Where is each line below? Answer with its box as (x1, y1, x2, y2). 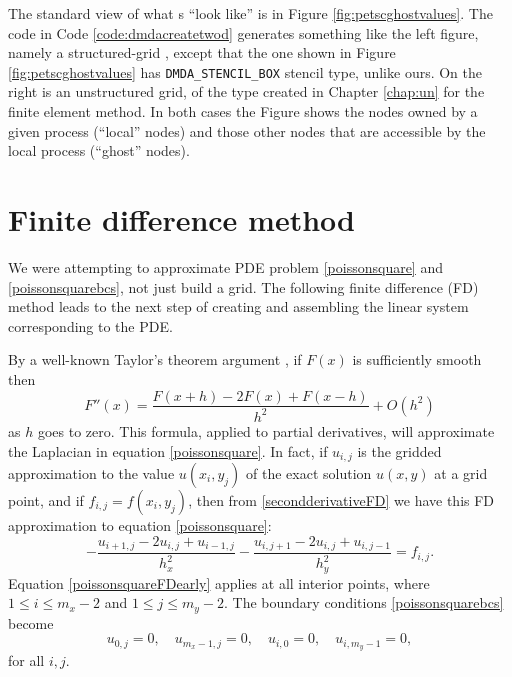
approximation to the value (8, 462, 175, 483)
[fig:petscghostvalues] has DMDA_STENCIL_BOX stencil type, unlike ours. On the (8, 61, 483, 82)
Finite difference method (8, 199, 355, 239)
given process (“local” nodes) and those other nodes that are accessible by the (8, 120, 486, 141)
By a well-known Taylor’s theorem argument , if (8, 349, 302, 370)
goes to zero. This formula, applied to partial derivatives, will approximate (37, 420, 495, 441)
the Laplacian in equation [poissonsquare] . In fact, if (8, 440, 328, 461)
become (8, 612, 54, 633)
